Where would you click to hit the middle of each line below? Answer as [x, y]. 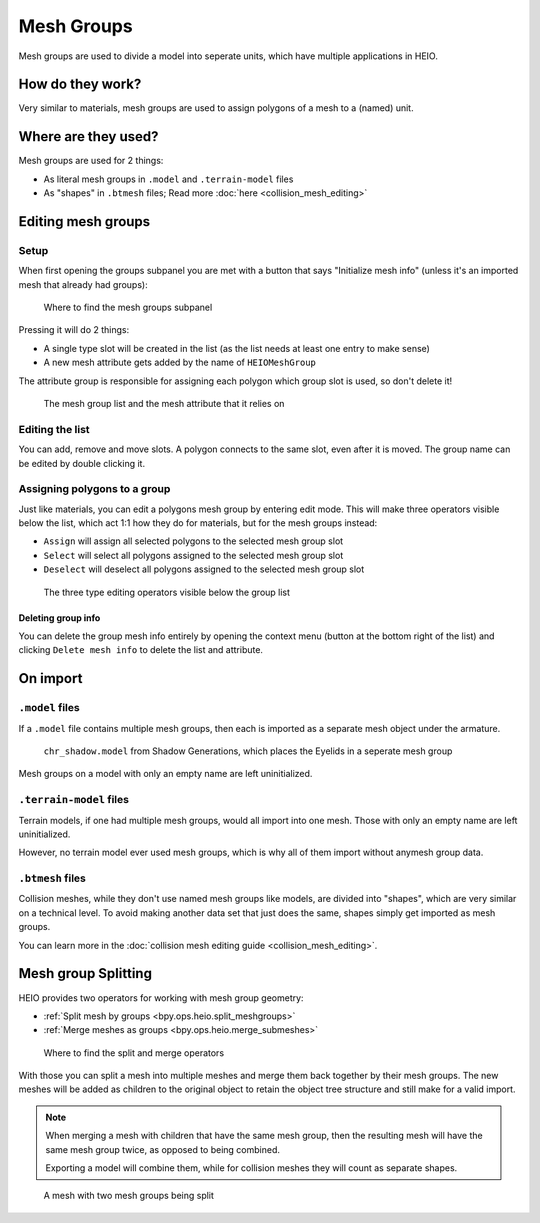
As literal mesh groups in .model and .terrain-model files [168, 179]
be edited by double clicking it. [81, 463]
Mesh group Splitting [85, 973]
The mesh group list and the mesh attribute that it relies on [164, 404]
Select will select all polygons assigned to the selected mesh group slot [193, 555]
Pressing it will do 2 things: [74, 330]
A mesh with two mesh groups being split [129, 1196]
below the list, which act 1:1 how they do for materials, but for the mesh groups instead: [198, 523]
